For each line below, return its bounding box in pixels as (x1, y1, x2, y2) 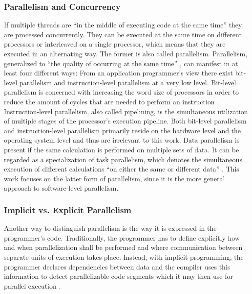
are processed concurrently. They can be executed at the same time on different (4, 29, 242, 39)
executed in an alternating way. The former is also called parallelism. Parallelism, (4, 49, 248, 58)
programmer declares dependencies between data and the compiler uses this (4, 261, 231, 271)
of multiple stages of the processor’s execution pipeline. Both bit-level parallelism (4, 116, 247, 126)
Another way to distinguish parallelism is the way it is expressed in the (4, 223, 217, 233)
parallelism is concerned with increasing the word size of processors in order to (4, 87, 239, 97)
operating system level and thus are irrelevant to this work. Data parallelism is (4, 135, 240, 145)
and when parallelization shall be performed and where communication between (4, 242, 243, 252)
